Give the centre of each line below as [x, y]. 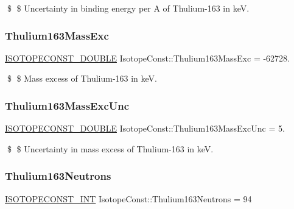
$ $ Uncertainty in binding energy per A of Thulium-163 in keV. [128, 8]
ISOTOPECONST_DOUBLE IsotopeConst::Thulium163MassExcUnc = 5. [145, 128]
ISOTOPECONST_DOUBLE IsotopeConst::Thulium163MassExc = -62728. [147, 58]
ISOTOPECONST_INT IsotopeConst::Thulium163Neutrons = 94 [128, 198]
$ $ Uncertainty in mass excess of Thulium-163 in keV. [110, 148]
